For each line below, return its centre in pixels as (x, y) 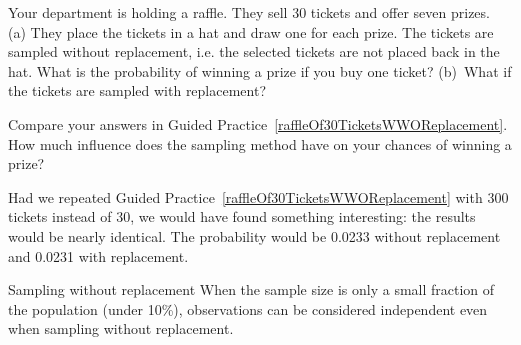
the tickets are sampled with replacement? (137, 90)
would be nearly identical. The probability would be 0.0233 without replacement (254, 235)
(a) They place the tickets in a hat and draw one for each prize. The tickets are (251, 31)
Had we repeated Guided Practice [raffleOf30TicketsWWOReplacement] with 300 (258, 196)
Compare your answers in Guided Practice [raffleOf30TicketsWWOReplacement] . (258, 123)
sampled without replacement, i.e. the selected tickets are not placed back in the (254, 51)
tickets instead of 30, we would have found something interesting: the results (242, 216)
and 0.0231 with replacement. (98, 255)
